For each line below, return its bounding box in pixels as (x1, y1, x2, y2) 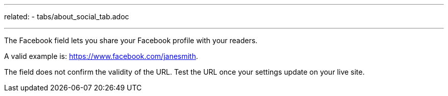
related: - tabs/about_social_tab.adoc (4, 12, 129, 21)
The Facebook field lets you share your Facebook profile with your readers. (4, 36, 258, 45)
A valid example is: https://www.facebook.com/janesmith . (4, 52, 198, 60)
